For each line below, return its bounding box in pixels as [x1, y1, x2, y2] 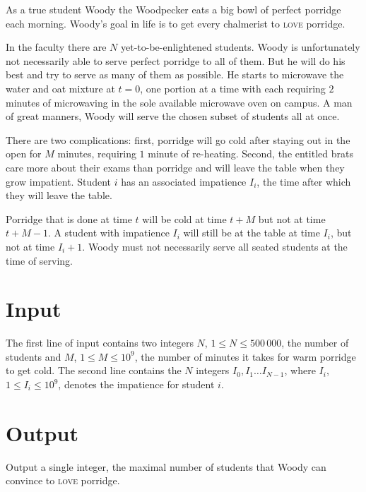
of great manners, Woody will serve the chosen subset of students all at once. [6, 109, 340, 124]
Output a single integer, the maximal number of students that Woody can [6, 459, 326, 474]
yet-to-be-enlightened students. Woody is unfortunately [120, 40, 360, 54]
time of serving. [6, 253, 73, 268]
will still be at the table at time [183, 225, 320, 240]
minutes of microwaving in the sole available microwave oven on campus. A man [6, 95, 353, 109]
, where [284, 363, 316, 378]
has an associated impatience [121, 174, 247, 188]
